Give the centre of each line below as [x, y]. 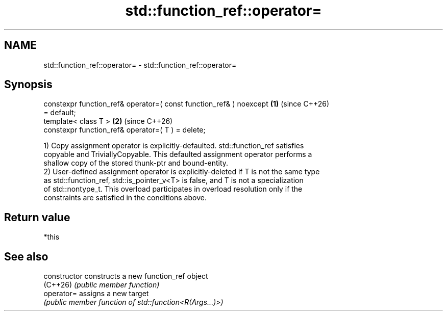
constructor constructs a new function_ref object [126, 276]
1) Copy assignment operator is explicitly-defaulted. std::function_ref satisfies [174, 146]
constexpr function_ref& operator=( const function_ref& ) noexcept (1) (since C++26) [187, 104]
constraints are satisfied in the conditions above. [125, 198]
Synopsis [28, 85]
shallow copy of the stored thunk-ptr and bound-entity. [136, 163]
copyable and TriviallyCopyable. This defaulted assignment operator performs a [178, 154]
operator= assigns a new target [96, 294]
